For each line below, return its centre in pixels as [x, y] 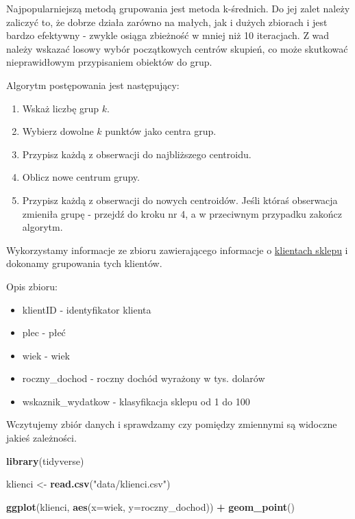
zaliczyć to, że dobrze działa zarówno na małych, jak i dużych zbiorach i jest [167, 22]
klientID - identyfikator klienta [87, 309]
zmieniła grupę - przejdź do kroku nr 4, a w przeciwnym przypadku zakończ [182, 213]
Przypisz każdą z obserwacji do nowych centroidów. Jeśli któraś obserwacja [180, 200]
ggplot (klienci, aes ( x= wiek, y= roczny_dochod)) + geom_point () [150, 506]
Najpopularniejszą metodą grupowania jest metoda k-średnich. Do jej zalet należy [178, 8]
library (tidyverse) [45, 460]
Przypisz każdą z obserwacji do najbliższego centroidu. [137, 154]
